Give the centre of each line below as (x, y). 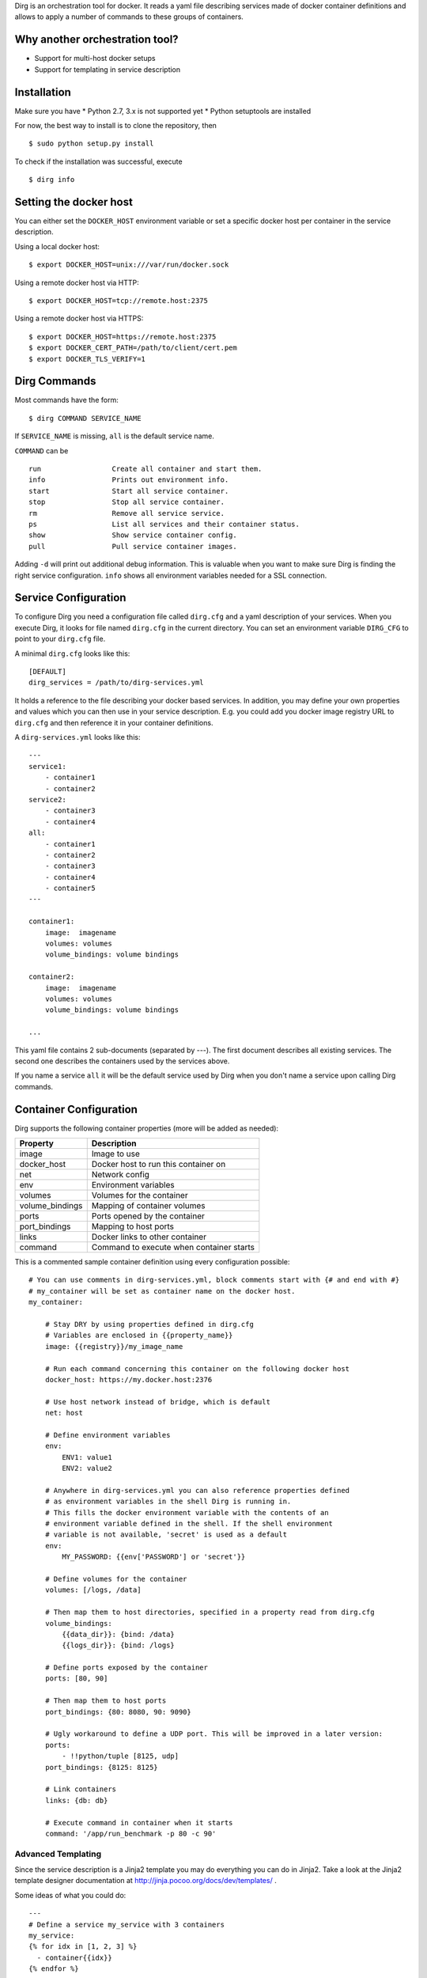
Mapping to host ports (132, 1226)
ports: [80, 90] (76, 1679)
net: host (64, 1413)
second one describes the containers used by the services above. (122, 1061)
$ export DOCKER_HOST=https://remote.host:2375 (123, 337)
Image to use (115, 1154)
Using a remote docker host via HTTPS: (79, 318)
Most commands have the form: (66, 400)
